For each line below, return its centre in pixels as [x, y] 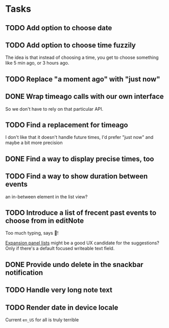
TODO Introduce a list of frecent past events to [81, 213]
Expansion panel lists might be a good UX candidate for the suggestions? [82, 243]
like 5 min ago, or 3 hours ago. [37, 63]
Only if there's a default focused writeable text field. [60, 249]
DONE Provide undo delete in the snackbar [75, 264]
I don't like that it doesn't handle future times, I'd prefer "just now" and [79, 137]
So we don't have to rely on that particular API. [54, 109]
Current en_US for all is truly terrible [42, 320]
